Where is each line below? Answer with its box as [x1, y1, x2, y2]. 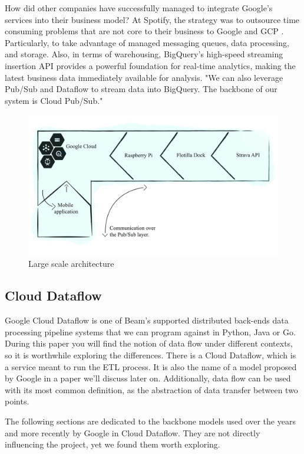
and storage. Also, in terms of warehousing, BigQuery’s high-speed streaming [5, 48, 283, 60]
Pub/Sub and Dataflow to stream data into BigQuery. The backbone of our [5, 83, 277, 95]
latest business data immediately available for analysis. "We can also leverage [5, 71, 283, 83]
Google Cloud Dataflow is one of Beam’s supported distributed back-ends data [5, 314, 289, 326]
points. [5, 395, 29, 407]
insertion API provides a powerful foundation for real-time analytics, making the [5, 59, 296, 71]
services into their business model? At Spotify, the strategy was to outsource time [5, 13, 300, 25]
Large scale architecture [28, 257, 114, 270]
